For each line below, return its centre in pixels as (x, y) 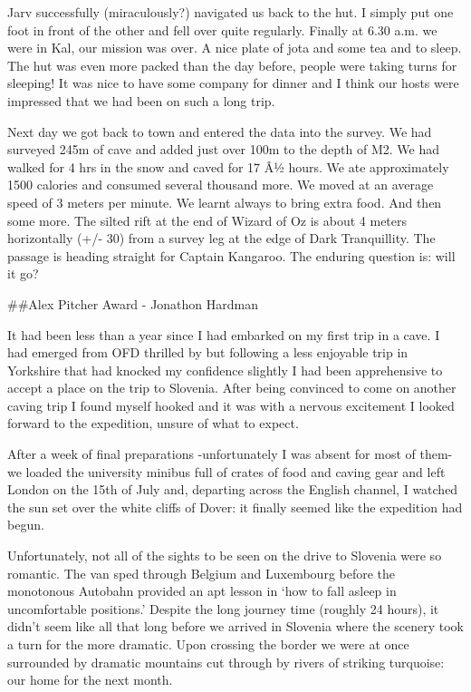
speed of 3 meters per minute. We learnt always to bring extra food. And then (225, 202)
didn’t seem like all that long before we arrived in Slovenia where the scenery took (235, 626)
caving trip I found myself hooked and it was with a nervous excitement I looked (231, 405)
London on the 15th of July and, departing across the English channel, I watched (233, 489)
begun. (26, 525)
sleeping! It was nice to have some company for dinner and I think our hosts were (233, 83)
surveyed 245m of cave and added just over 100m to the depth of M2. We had (223, 149)
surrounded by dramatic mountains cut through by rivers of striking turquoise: (226, 662)
